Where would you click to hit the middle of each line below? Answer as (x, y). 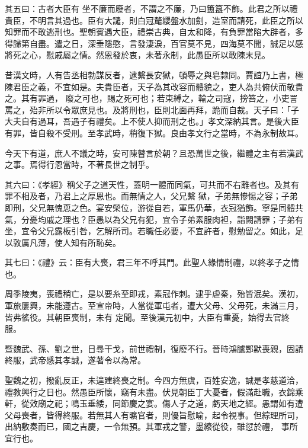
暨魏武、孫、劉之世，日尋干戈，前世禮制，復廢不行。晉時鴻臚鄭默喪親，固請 (154, 348)
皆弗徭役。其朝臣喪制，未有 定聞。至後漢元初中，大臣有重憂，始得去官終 (147, 317)
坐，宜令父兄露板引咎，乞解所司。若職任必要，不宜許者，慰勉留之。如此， (150, 231)
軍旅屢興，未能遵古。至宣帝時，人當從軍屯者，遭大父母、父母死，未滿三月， (154, 305)
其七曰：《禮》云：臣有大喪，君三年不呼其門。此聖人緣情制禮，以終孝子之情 (152, 262)
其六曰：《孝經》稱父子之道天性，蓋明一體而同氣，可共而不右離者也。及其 (148, 184)
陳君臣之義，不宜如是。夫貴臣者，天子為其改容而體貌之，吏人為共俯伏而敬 (150, 86)
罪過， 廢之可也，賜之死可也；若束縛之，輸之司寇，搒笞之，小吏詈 (168, 98)
